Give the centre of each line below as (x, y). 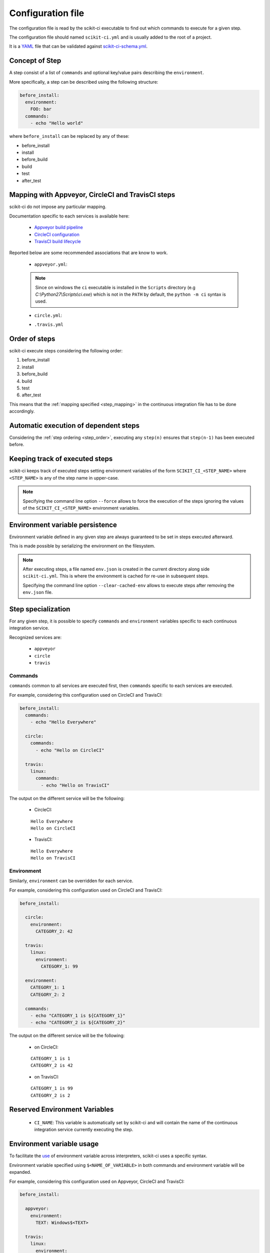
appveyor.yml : (51, 264)
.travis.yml (49, 325)
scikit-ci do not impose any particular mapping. (58, 207)
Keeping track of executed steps (61, 459)
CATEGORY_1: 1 (47, 988)
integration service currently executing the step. (84, 1130)
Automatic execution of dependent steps (74, 425)
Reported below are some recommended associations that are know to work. (88, 253)
